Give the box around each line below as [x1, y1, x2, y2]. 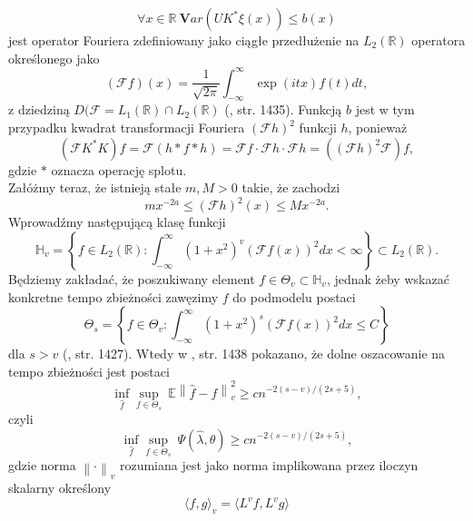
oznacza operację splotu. [51, 160, 187, 179]
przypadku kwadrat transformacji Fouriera [8, 118, 245, 137]
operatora [411, 31, 466, 49]
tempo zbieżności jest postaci [8, 361, 170, 380]
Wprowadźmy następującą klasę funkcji [8, 212, 226, 231]
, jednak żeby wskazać [326, 269, 449, 288]
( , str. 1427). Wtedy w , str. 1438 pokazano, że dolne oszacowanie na [63, 344, 446, 363]
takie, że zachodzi [241, 178, 340, 197]
